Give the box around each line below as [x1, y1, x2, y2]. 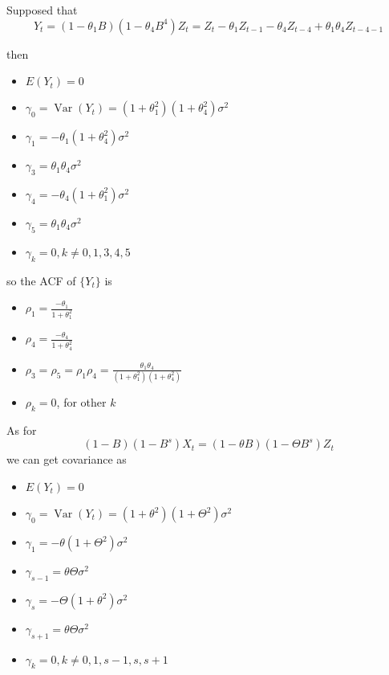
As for [6, 421, 37, 438]
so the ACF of [6, 272, 76, 288]
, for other [56, 394, 107, 411]
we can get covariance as [6, 451, 127, 468]
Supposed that [6, 2, 78, 18]
